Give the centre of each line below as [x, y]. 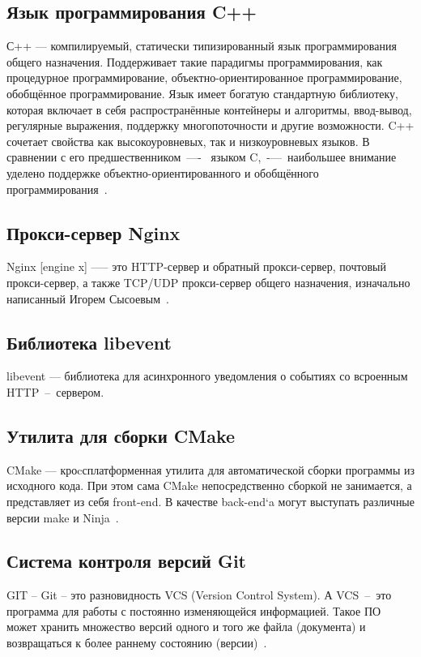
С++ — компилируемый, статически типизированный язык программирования [202, 46]
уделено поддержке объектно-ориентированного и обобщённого [163, 172]
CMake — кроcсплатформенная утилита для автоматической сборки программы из [211, 469]
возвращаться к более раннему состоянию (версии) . [137, 643]
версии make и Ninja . [63, 517]
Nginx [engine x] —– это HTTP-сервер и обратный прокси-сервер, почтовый [196, 266]
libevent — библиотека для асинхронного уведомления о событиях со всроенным [207, 376]
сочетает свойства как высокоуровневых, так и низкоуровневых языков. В [188, 141]
